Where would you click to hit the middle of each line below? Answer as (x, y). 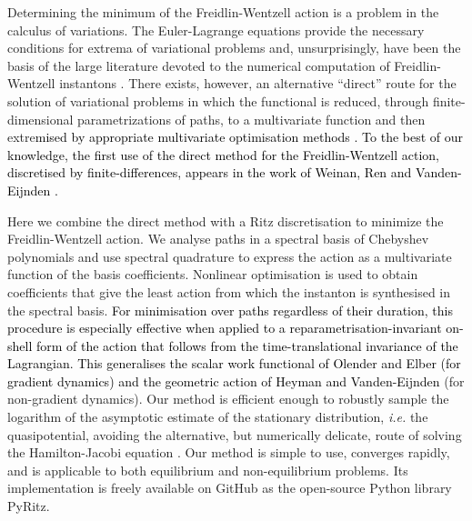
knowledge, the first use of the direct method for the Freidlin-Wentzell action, (223, 154)
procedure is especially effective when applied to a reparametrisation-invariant (225, 328)
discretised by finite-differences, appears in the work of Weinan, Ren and (210, 172)
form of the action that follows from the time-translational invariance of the (247, 345)
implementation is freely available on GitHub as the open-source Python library (230, 488)
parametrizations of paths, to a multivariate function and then (251, 119)
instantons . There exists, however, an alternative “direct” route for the (258, 83)
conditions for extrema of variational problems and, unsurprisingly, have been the (234, 48)
